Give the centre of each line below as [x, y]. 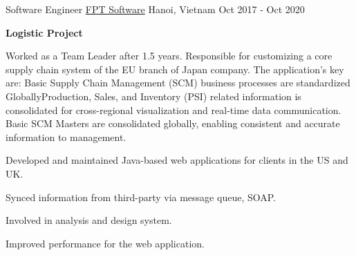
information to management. [66, 136]
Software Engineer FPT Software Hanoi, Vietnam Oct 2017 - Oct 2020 [155, 9]
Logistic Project [44, 32]
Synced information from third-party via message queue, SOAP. [141, 197]
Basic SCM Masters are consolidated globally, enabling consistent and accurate [173, 123]
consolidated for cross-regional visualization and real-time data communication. [174, 110]
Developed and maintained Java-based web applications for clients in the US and [177, 160]
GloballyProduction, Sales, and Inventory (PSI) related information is [153, 96]
